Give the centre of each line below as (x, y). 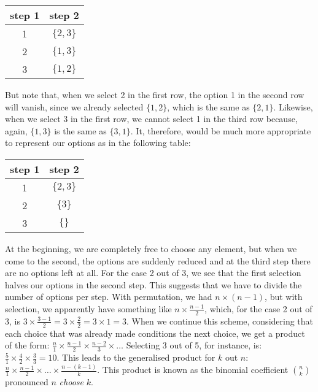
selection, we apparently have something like (88, 308)
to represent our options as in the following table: (98, 143)
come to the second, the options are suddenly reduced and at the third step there (158, 260)
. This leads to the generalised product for (136, 357)
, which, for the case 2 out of (258, 308)
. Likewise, (293, 106)
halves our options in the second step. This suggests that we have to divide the (153, 284)
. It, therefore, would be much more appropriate (221, 130)
